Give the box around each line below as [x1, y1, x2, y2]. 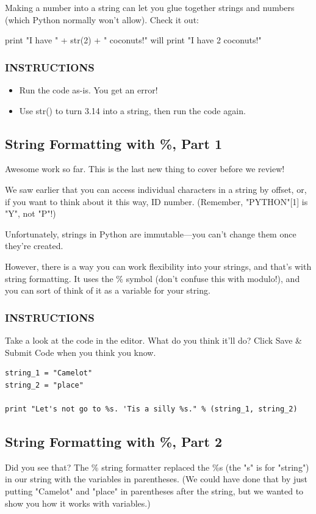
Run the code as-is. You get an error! [19, 84, 158, 96]
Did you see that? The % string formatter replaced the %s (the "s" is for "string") [5, 460, 309, 473]
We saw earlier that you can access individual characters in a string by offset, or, [5, 183, 307, 195]
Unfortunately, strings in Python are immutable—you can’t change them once [5, 227, 296, 240]
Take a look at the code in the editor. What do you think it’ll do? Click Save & [5, 333, 302, 346]
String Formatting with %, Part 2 [5, 432, 222, 451]
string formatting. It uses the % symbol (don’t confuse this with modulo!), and [5, 272, 300, 284]
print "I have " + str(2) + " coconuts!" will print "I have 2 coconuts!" [5, 34, 262, 46]
